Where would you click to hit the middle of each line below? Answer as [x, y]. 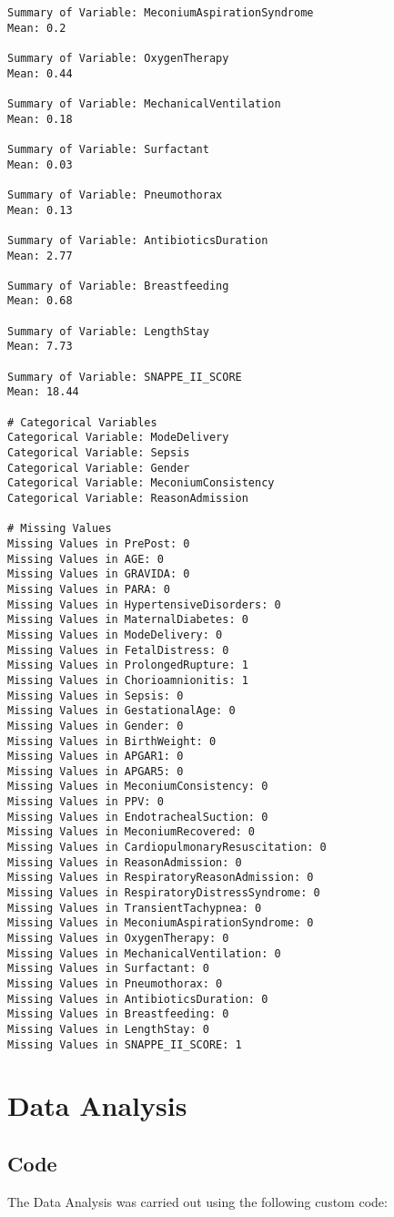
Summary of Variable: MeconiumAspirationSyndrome [161, 13]
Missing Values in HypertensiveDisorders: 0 [144, 604]
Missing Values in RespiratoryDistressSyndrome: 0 [164, 893]
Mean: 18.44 [43, 392]
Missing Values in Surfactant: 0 [108, 969]
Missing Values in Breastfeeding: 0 [118, 1014]
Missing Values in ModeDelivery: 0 [115, 634]
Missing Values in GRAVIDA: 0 [99, 574]
